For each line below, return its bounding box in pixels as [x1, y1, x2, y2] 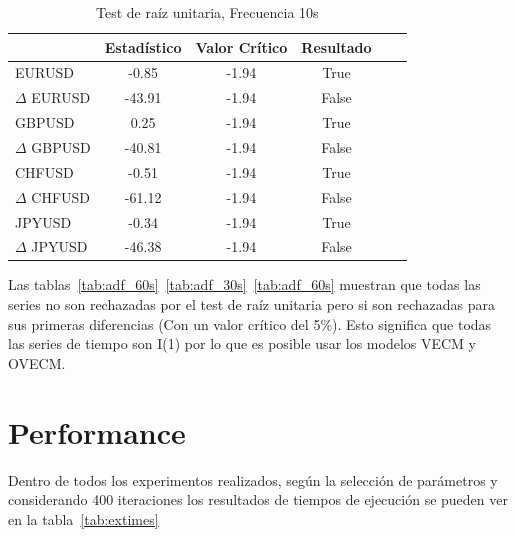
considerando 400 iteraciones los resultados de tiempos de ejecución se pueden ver [8, 489, 508, 510]
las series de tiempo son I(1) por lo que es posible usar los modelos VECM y [8, 333, 477, 354]
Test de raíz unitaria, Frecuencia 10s [96, 2, 319, 22]
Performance [8, 411, 186, 452]
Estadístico [104, 36, 182, 57]
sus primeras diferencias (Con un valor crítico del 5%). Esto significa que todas [8, 313, 492, 334]
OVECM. [8, 352, 66, 373]
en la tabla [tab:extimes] [8, 508, 159, 529]
